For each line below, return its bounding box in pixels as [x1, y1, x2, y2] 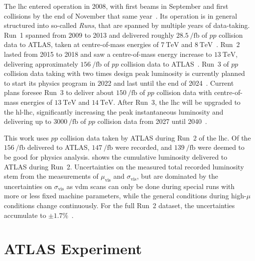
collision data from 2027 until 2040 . [97, 116, 207, 126]
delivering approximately [4, 58, 78, 69]
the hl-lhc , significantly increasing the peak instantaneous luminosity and [4, 106, 224, 117]
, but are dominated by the [136, 171, 218, 181]
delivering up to [4, 116, 51, 126]
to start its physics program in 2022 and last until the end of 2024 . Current [4, 77, 234, 88]
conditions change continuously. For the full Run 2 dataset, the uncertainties [4, 200, 235, 211]
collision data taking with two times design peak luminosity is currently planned [4, 68, 245, 78]
